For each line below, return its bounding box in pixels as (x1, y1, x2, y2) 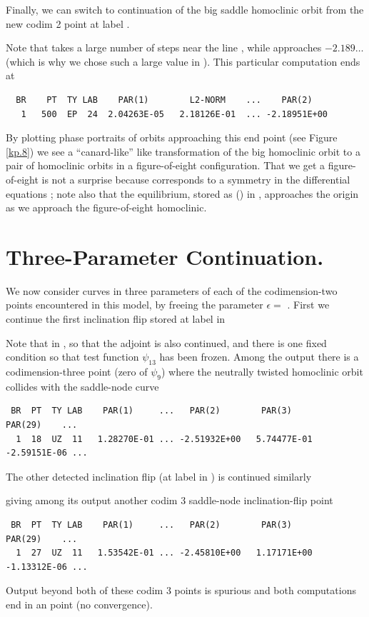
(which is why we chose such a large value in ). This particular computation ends (6, 54, 360, 69)
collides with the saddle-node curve (6, 378, 159, 393)
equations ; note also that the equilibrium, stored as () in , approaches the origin (6, 186, 359, 201)
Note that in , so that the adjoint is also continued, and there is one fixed (6, 335, 327, 350)
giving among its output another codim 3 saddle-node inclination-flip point (6, 493, 333, 508)
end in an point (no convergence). (6, 596, 153, 611)
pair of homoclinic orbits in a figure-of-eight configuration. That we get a (6, 158, 325, 173)
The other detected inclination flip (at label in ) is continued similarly (6, 468, 312, 483)
